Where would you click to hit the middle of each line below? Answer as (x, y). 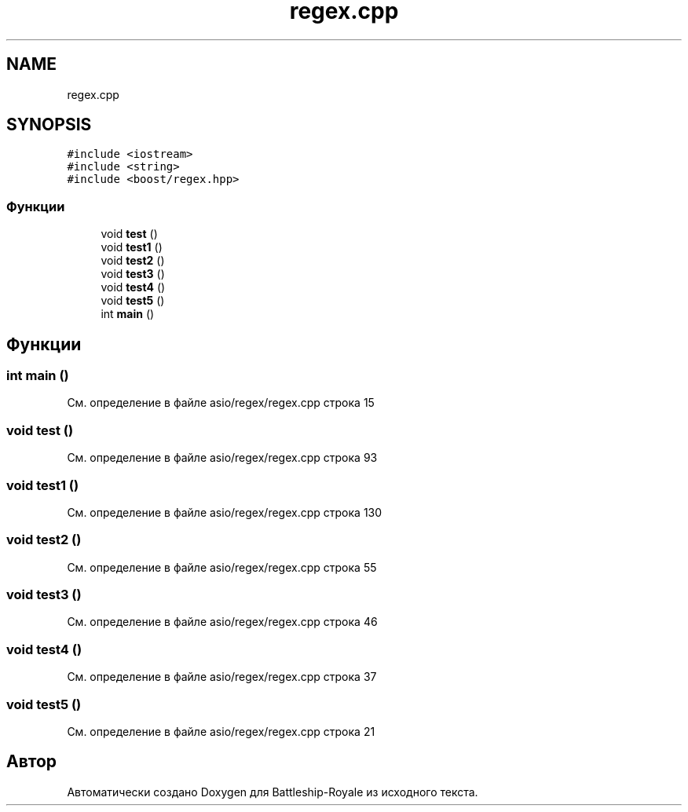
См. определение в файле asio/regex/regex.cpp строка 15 (221, 403)
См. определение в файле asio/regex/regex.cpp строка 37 (222, 677)
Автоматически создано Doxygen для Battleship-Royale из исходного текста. (273, 792)
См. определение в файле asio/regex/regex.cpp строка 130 (225, 512)
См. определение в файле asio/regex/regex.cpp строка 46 (222, 622)
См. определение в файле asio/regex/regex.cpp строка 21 (221, 731)
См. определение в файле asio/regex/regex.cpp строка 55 (222, 567)
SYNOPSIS (49, 125)
